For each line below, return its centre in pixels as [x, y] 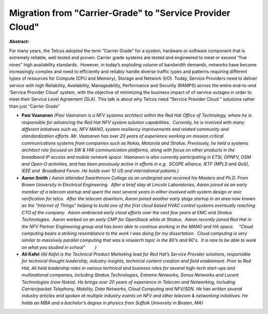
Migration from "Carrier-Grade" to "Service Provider [120, 13]
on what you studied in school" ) [59, 247]
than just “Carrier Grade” [34, 106]
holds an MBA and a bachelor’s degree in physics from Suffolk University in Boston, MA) [112, 303]
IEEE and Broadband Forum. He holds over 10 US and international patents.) [100, 171]
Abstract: [19, 42]
